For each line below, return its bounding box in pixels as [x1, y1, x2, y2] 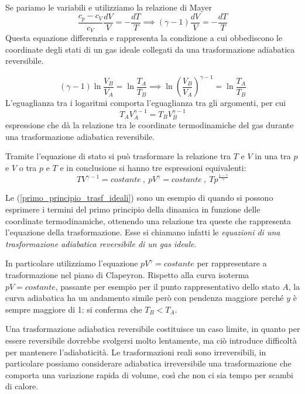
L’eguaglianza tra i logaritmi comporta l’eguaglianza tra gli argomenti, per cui [5, 97, 286, 109]
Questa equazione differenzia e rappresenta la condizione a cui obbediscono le [5, 32, 283, 44]
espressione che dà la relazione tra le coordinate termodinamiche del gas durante [5, 119, 294, 131]
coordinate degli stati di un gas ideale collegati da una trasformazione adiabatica [5, 43, 295, 55]
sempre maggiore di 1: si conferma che [5, 303, 142, 315]
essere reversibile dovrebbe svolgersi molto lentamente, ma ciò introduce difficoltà [5, 334, 297, 347]
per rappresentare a [197, 257, 267, 269]
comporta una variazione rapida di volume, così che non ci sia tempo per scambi [5, 368, 293, 381]
